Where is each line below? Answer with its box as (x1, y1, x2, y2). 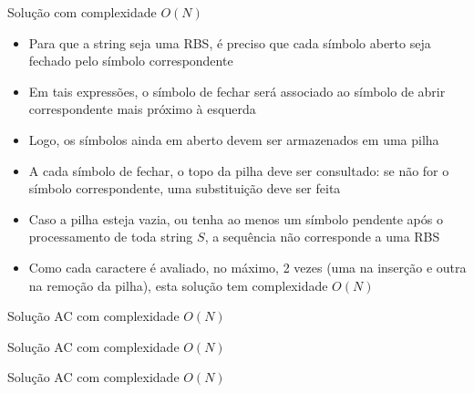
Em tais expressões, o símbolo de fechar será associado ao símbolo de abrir (28, 81, 446, 100)
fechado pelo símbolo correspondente (28, 51, 233, 70)
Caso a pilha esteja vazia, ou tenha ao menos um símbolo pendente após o (28, 209, 443, 228)
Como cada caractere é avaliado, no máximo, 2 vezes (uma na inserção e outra (28, 257, 467, 276)
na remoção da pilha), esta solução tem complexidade (28, 275, 328, 295)
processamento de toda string (28, 227, 193, 246)
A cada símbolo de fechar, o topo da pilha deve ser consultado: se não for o (28, 160, 449, 180)
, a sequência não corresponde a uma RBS (204, 227, 440, 246)
